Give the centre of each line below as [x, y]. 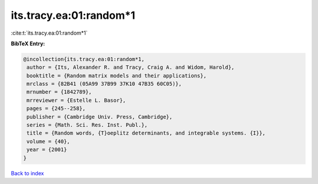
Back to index [27, 173]
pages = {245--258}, [56, 108]
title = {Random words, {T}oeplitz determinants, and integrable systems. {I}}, [146, 133]
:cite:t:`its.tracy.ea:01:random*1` [49, 33]
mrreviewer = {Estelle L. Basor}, [76, 100]
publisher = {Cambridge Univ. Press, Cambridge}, [100, 117]
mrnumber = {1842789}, [59, 92]
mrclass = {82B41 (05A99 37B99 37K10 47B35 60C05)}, [104, 84]
